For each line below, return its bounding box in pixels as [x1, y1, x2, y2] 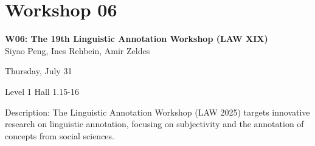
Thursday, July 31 [5, 64, 72, 77]
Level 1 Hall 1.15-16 [5, 85, 79, 97]
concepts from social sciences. [5, 129, 114, 142]
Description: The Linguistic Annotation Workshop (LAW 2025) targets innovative [5, 105, 310, 118]
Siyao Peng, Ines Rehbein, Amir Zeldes [5, 44, 150, 57]
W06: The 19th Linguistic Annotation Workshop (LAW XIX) [5, 32, 268, 45]
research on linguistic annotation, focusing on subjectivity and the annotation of [5, 117, 304, 130]
